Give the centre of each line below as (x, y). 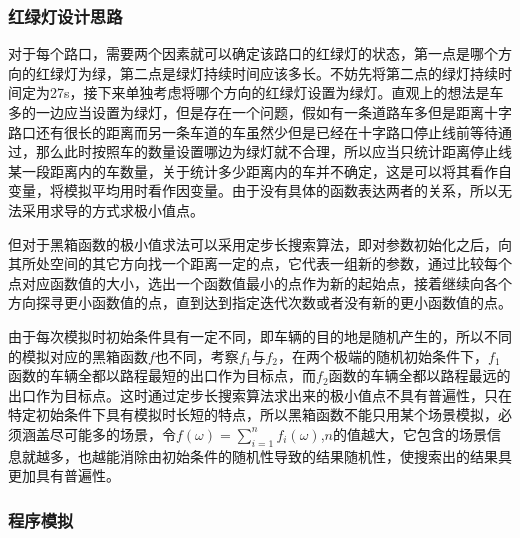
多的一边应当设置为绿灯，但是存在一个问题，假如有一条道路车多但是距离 (246, 112)
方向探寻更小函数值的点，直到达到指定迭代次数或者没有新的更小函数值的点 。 (260, 302)
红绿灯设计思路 (65, 15)
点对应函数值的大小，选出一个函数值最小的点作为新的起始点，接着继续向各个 (260, 282)
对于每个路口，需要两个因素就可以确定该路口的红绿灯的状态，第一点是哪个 (253, 53)
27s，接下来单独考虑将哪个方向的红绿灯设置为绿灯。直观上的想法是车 (276, 92)
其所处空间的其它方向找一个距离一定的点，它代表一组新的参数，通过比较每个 (260, 263)
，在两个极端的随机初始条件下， (383, 355)
